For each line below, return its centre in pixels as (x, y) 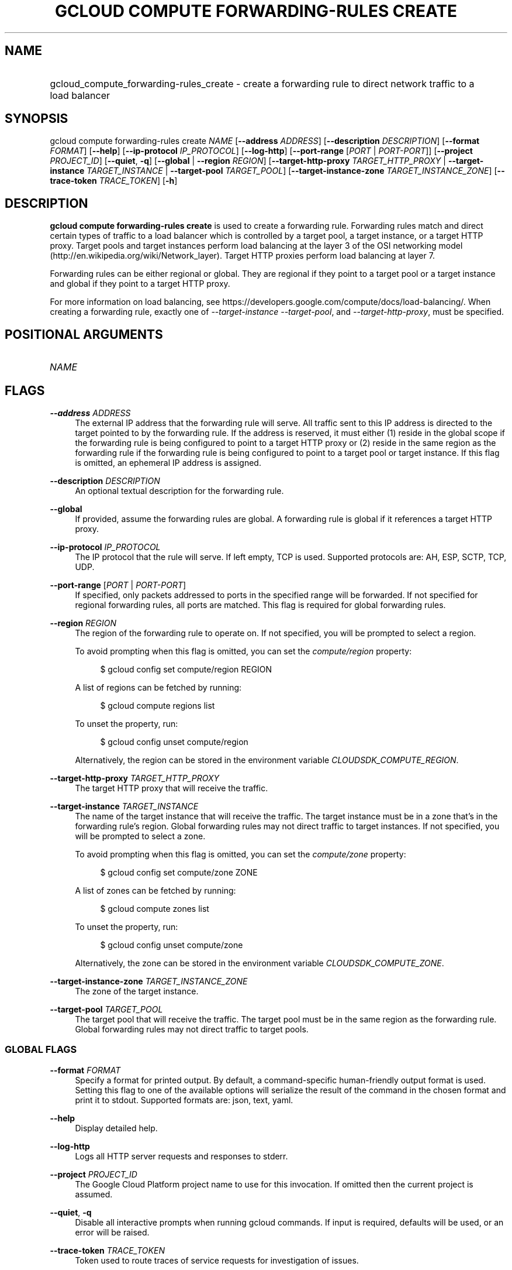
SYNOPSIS (37, 119)
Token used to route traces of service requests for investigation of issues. (217, 1260)
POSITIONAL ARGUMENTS (84, 334)
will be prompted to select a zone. (140, 836)
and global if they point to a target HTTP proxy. (140, 284)
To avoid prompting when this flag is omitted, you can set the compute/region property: (243, 651)
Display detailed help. (116, 1128)
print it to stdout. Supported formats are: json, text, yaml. (184, 1100)
